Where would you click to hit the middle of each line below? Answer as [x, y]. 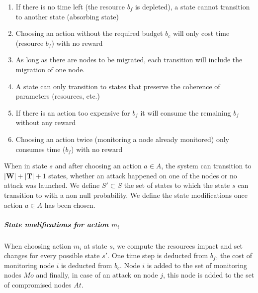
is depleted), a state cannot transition [192, 6]
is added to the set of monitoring [197, 265]
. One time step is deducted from [158, 255]
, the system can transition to [206, 166]
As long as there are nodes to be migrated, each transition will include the [129, 60]
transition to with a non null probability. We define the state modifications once [126, 195]
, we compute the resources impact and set [178, 245]
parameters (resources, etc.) [58, 96]
